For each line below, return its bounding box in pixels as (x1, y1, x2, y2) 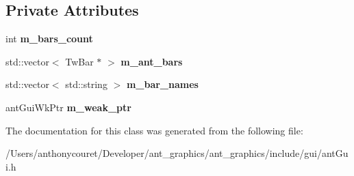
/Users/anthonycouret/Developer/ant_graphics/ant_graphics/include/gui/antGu (5, 146, 349, 160)
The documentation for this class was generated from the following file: (5, 123, 303, 137)
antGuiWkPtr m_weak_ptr (5, 100, 131, 114)
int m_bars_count (5, 31, 93, 46)
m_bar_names (126, 77, 199, 91)
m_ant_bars (121, 54, 183, 68)
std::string (65, 77, 108, 91)
